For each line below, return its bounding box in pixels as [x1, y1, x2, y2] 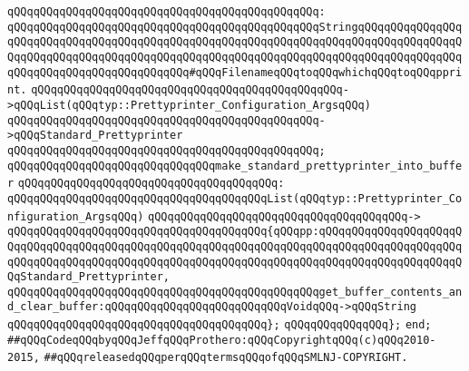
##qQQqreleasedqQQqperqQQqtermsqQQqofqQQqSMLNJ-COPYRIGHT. [44, 351, 408, 365]
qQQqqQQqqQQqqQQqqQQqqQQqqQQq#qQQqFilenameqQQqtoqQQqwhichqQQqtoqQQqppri [7, 65, 463, 79]
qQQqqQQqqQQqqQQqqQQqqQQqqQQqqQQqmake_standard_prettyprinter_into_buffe [7, 159, 463, 172]
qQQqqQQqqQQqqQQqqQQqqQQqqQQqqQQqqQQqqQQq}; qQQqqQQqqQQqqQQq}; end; [7, 318, 432, 332]
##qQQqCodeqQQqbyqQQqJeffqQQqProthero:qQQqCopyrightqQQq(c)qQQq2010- [7, 333, 436, 347]
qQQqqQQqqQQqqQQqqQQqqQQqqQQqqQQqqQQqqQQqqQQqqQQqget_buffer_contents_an [7, 285, 463, 298]
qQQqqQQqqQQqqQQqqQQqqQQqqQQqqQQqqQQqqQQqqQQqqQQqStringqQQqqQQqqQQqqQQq [7, 20, 463, 34]
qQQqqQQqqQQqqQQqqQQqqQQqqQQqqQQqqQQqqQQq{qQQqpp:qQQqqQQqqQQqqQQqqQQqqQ [7, 225, 463, 239]
